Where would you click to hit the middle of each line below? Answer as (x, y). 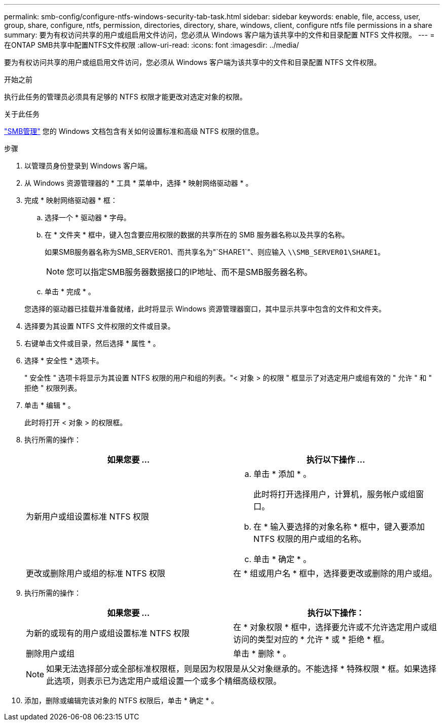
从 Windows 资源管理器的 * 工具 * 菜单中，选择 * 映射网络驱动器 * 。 (139, 183)
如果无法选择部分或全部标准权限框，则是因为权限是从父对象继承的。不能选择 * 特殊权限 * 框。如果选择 (242, 669)
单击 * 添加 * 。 (283, 474)
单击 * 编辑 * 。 (50, 405)
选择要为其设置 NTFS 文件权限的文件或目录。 (100, 326)
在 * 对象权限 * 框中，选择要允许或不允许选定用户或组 (335, 627)
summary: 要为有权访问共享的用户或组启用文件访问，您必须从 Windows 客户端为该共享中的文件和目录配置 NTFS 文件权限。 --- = (219, 35)
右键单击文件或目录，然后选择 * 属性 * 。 (92, 343)
